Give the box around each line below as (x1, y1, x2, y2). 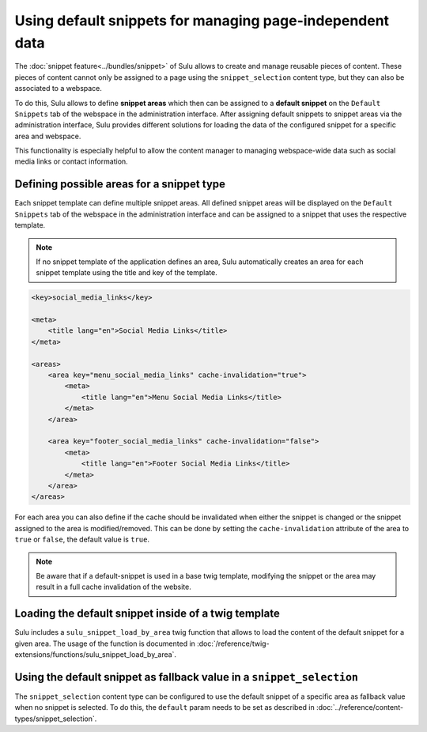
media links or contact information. (14, 157, 128, 166)
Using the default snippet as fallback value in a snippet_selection (14, 670, 359, 684)
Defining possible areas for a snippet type (14, 178, 225, 191)
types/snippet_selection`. (14, 714, 97, 723)
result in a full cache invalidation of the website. (36, 582, 191, 592)
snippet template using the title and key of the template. (36, 268, 217, 277)
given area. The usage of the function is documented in (14, 639, 195, 648)
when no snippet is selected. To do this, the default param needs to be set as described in (14, 703, 316, 712)
